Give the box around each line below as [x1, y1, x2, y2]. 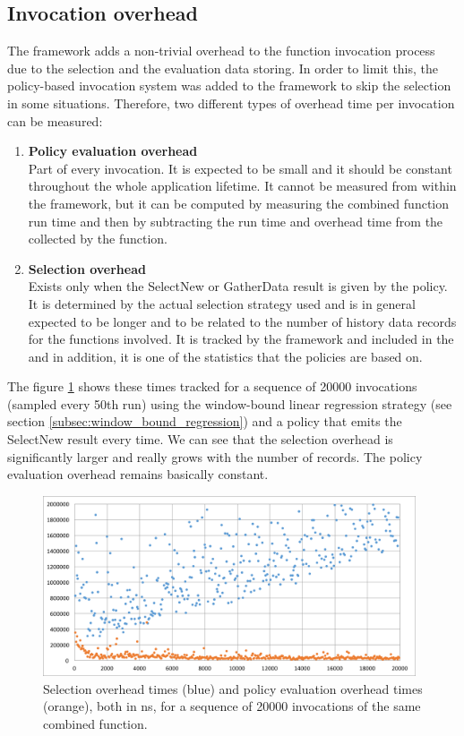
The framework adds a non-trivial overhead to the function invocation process [7, 41, 435, 60]
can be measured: [7, 111, 103, 130]
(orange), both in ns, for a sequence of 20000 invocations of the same [43, 697, 421, 715]
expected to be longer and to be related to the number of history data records [28, 312, 457, 330]
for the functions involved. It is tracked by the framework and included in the [28, 329, 454, 348]
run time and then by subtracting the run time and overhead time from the [28, 211, 443, 230]
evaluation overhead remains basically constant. [7, 465, 269, 484]
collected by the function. [28, 229, 168, 248]
